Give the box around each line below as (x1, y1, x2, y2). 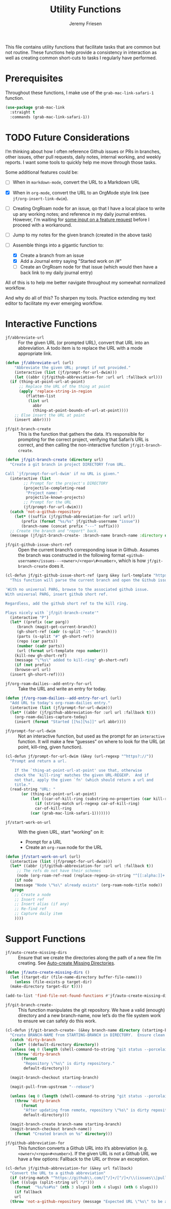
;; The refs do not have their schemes (16, 868, 101, 874)
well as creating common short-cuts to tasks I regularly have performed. (5, 55, 157, 61)
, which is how (116, 557, 146, 564)
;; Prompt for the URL (23, 500, 72, 505)
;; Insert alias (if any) (14, 902, 70, 907)
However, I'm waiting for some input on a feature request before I (12, 216, 150, 222)
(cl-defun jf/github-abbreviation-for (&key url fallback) (5, 1166, 133, 1171)
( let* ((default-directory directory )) (14, 1042, 99, 1047)
